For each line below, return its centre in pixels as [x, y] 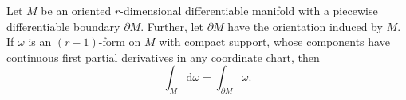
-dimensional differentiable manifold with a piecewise [249, 10]
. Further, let [172, 26]
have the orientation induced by [305, 26]
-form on [120, 42]
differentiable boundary [63, 26]
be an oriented [76, 10]
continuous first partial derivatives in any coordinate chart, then [163, 57]
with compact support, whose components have [274, 42]
